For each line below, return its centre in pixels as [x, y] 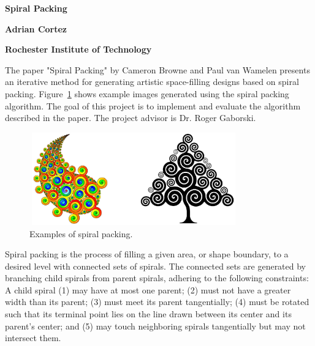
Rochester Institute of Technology [78, 49]
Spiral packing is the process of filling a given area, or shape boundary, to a [147, 254]
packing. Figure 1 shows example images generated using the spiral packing [147, 93]
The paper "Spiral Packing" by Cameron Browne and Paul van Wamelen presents [157, 69]
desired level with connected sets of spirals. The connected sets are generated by [156, 266]
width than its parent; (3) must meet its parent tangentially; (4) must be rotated [157, 302]
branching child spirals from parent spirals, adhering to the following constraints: [157, 278]
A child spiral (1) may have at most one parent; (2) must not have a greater [148, 289]
